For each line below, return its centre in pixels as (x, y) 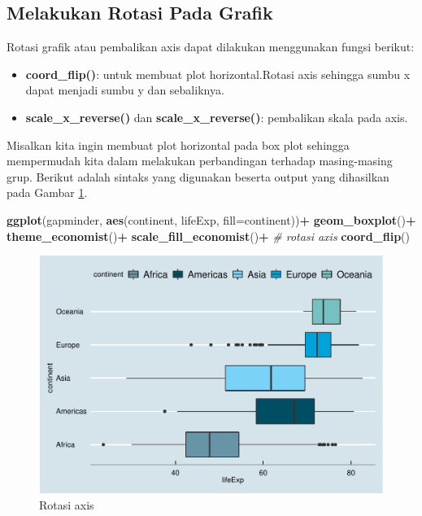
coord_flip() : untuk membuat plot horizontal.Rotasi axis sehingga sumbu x (218, 74)
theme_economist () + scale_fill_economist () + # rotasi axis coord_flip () (209, 236)
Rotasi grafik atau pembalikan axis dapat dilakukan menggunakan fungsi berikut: (211, 47)
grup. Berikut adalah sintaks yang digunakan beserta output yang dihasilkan (198, 176)
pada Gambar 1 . (47, 192)
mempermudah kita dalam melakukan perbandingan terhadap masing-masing (200, 161)
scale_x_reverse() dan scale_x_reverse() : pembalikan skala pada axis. (217, 117)
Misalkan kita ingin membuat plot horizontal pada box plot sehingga (178, 144)
